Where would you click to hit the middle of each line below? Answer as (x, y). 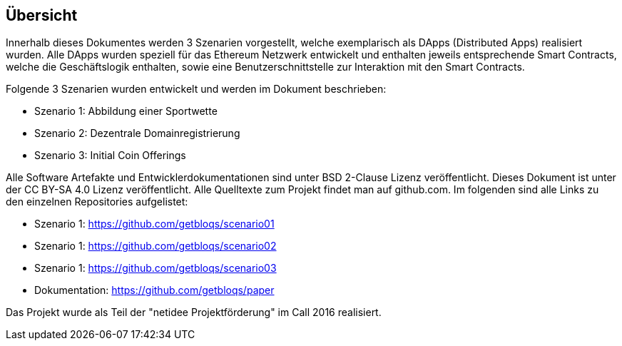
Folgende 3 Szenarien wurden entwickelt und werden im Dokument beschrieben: (196, 89)
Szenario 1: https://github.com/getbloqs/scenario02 (155, 246)
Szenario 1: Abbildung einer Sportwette (126, 111)
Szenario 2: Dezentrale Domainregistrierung (137, 133)
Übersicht (42, 15)
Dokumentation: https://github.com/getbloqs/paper (154, 290)
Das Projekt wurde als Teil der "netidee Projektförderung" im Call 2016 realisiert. (194, 312)
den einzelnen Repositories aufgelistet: (97, 202)
